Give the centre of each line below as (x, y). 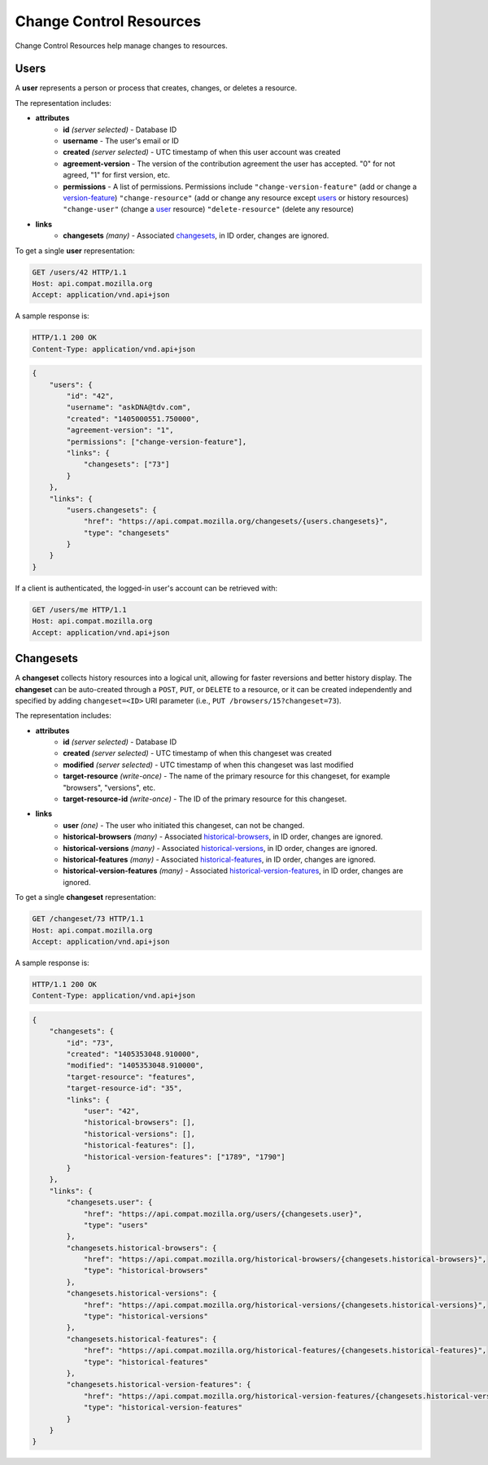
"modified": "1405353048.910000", (135, 1066)
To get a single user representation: (75, 250)
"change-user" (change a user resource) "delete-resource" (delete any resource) (208, 209)
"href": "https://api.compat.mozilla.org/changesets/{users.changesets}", (236, 522)
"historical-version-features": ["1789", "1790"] (184, 1157)
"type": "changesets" (126, 533)
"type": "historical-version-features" (163, 1408)
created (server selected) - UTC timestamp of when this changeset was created (198, 753)
